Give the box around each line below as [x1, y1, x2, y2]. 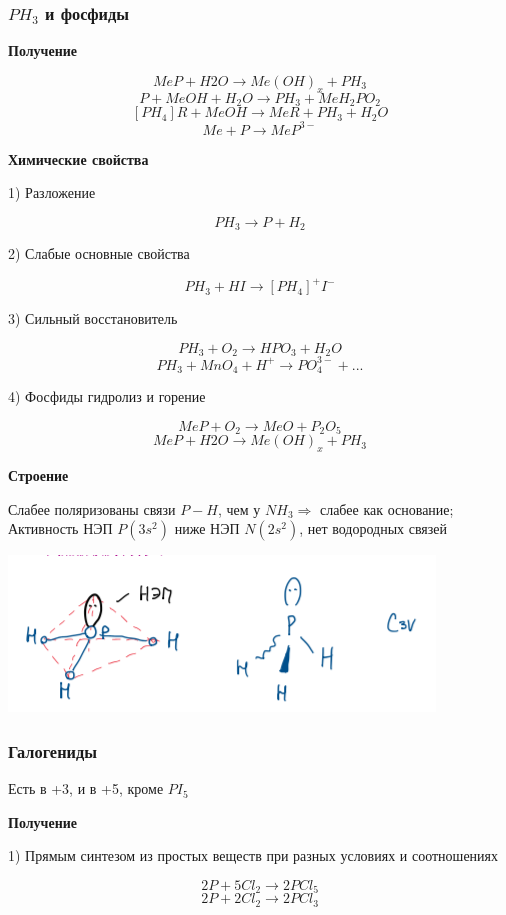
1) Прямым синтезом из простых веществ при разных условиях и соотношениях [8, 845, 499, 866]
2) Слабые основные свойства [8, 243, 190, 264]
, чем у [217, 498, 261, 519]
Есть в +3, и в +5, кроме [8, 778, 164, 799]
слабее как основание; [319, 498, 454, 519]
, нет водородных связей [299, 518, 448, 539]
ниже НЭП [174, 518, 240, 539]
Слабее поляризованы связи [8, 498, 176, 519]
